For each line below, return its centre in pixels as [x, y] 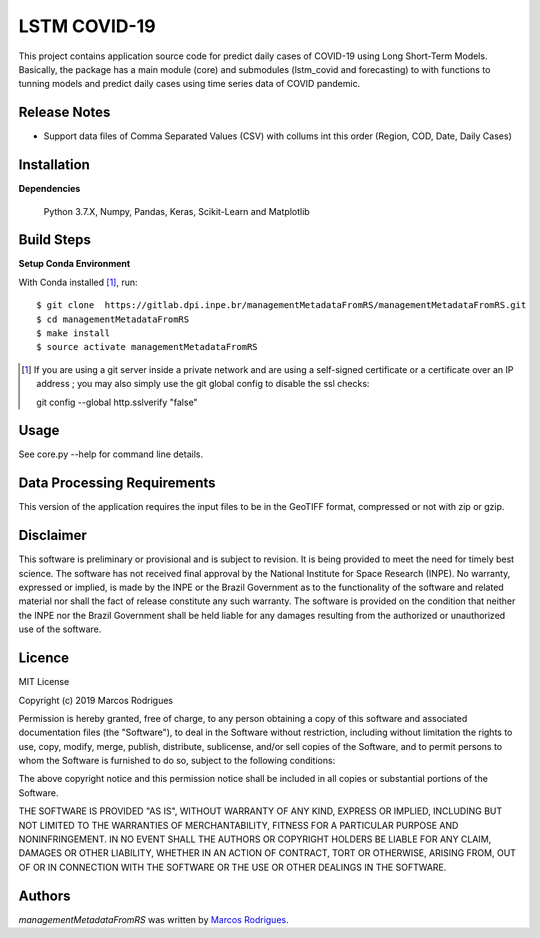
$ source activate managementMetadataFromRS [147, 347]
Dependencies [49, 189]
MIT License [44, 682]
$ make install [73, 333]
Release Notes [64, 112]
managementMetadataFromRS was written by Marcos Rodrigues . [153, 919]
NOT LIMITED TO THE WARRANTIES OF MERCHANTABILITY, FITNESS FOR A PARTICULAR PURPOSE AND [238, 825]
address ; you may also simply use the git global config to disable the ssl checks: [203, 384]
